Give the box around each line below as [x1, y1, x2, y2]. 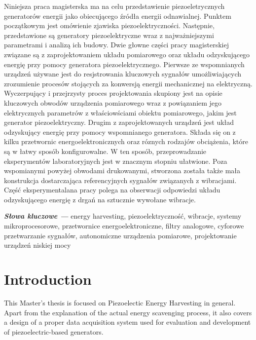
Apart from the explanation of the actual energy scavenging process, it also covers [4, 307, 252, 317]
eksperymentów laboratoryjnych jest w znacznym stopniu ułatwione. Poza [4, 155, 227, 166]
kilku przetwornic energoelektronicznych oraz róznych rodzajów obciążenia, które [4, 136, 248, 147]
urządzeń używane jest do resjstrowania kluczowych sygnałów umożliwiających [4, 69, 242, 79]
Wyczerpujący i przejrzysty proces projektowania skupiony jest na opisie [4, 88, 222, 98]
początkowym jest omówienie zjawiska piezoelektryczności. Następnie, [4, 20, 215, 31]
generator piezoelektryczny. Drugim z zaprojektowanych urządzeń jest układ [4, 117, 234, 127]
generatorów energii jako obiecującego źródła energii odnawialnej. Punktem [4, 10, 231, 21]
